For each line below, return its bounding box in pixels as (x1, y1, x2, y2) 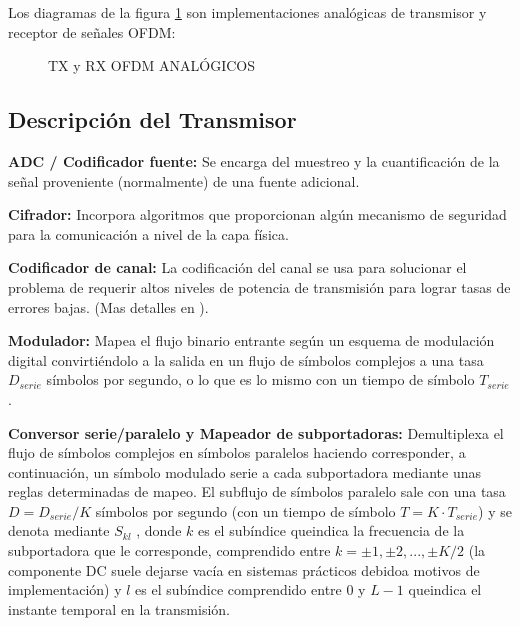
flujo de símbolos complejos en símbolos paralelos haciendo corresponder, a (8, 442, 466, 463)
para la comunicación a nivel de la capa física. (8, 223, 289, 244)
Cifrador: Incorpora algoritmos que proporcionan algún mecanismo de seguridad (8, 204, 507, 225)
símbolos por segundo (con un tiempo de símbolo (95, 500, 396, 521)
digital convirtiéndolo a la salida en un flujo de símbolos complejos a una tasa (8, 349, 484, 370)
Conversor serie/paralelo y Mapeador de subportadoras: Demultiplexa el (8, 422, 504, 443)
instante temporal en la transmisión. (8, 598, 230, 619)
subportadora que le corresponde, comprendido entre (8, 540, 331, 561)
